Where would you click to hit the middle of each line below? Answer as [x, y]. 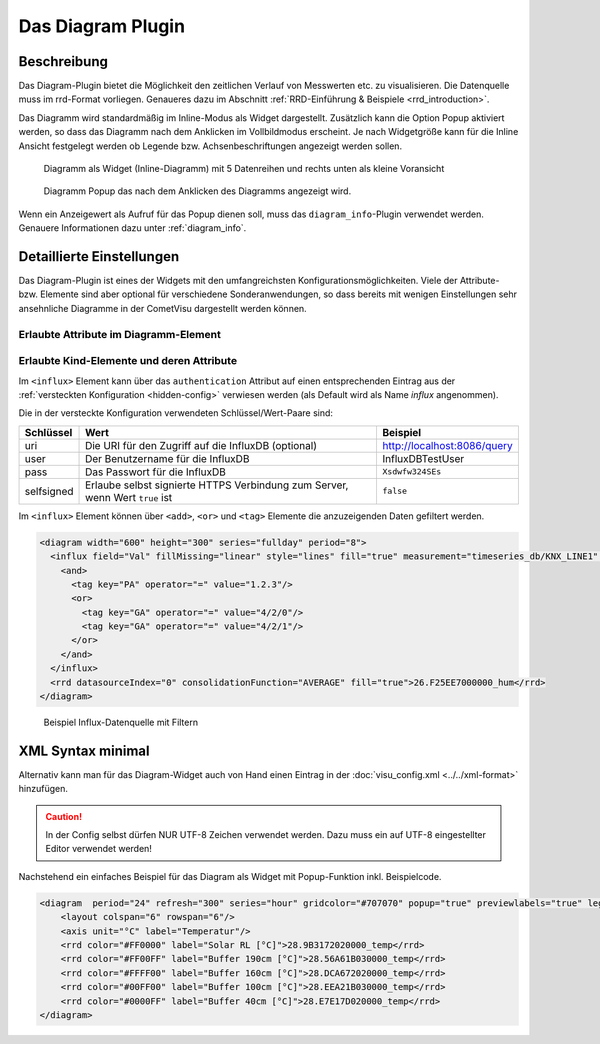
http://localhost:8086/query [448, 445]
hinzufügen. [43, 789]
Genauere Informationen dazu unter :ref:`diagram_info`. [132, 228]
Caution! [64, 816]
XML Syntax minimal [84, 750]
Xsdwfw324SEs [412, 471]
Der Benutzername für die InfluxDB [167, 458]
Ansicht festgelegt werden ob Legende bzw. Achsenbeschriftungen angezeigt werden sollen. [210, 146]
